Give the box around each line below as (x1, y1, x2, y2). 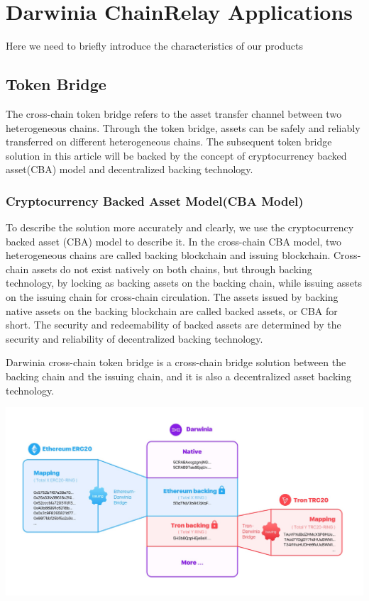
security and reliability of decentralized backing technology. (6, 331, 263, 346)
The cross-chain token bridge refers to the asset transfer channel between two (6, 106, 342, 121)
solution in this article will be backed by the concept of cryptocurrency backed (6, 148, 347, 162)
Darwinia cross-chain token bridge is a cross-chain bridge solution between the (6, 355, 346, 370)
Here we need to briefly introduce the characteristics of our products (6, 38, 303, 53)
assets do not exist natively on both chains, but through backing (31, 261, 312, 276)
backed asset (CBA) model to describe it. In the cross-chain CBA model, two (6, 233, 341, 248)
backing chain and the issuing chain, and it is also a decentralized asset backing (6, 369, 351, 384)
